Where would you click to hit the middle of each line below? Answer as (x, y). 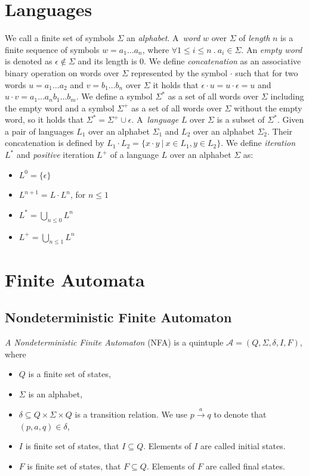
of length (254, 38)
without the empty (268, 108)
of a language (134, 155)
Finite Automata (75, 279)
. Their (280, 131)
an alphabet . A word (163, 38)
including (287, 96)
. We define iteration (258, 143)
